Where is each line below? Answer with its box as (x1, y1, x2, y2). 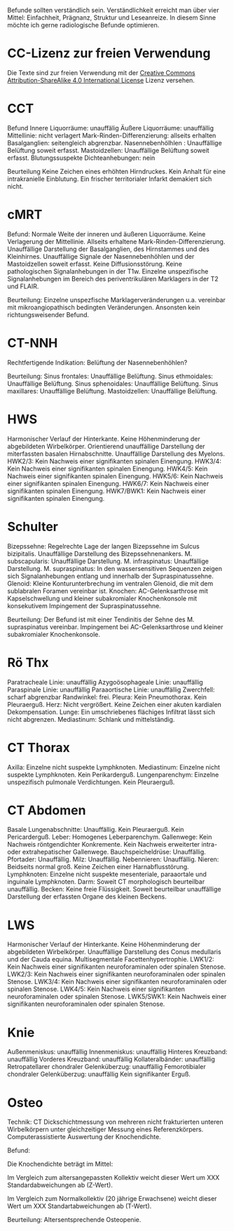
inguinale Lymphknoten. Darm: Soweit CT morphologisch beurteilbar (7, 877, 205, 886)
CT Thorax (7, 739, 70, 755)
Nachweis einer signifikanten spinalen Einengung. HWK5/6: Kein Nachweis (7, 471, 223, 480)
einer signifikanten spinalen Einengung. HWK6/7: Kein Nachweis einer (7, 479, 209, 487)
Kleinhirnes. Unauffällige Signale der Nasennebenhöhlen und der (7, 252, 195, 260)
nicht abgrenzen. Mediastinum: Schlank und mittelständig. (7, 715, 175, 723)
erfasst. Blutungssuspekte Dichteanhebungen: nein (7, 154, 156, 162)
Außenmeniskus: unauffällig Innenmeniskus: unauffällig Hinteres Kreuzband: (7, 1048, 228, 1056)
